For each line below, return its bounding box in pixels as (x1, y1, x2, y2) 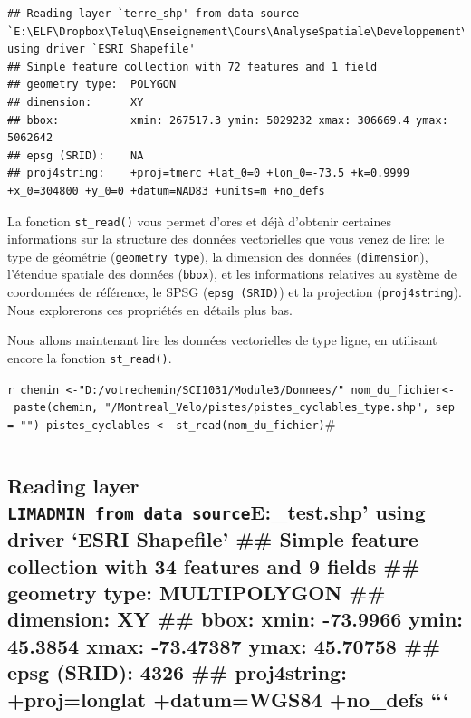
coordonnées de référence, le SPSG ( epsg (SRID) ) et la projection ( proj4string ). (7, 282, 462, 302)
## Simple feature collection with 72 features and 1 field (7, 60, 378, 73)
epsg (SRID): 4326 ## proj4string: (7, 658, 347, 686)
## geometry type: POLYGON (7, 78, 177, 91)
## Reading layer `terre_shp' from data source (7, 7, 300, 20)
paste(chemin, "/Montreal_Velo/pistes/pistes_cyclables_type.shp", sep (14, 401, 455, 415)
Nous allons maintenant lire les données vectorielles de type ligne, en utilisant (7, 330, 437, 349)
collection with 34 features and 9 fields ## (7, 551, 420, 579)
